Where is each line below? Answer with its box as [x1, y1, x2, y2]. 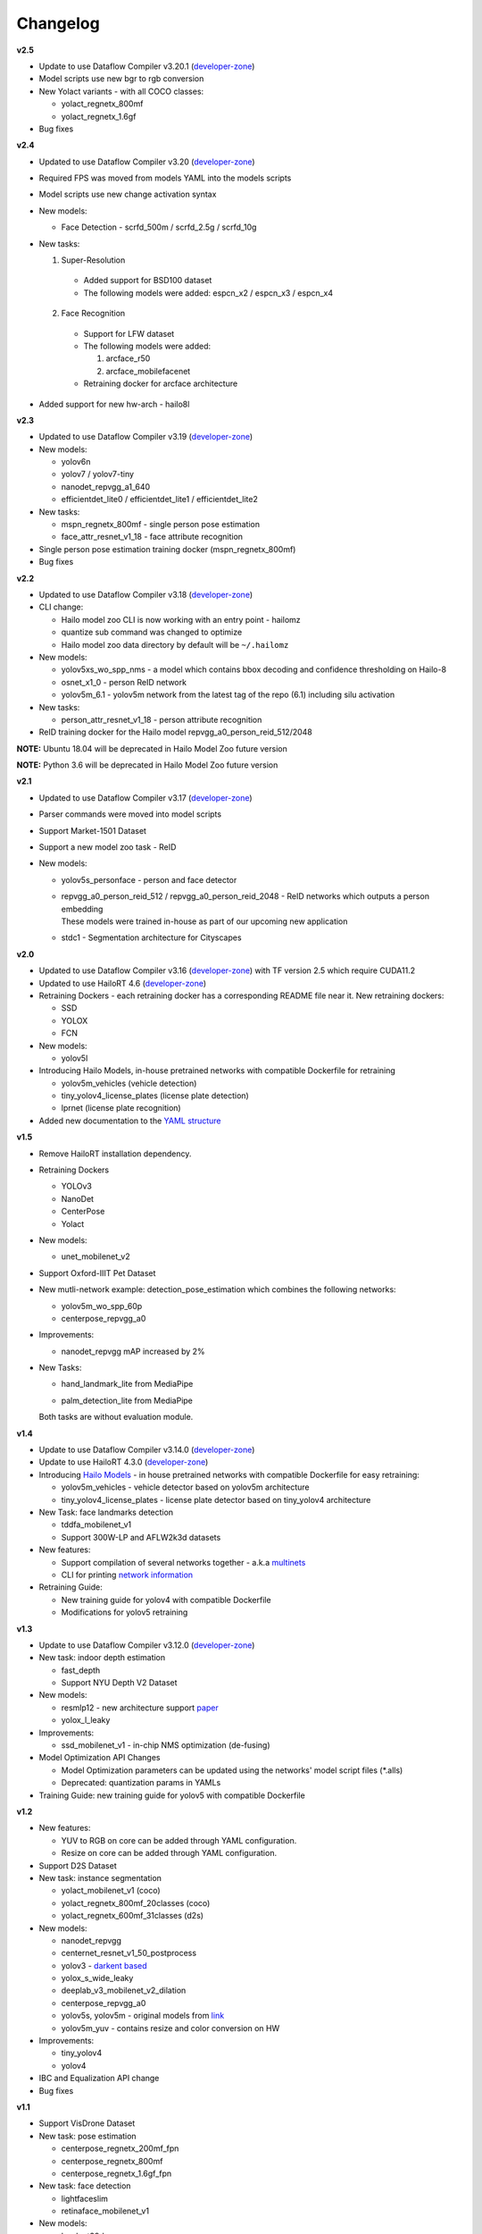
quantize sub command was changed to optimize [61, 626, 243, 638]
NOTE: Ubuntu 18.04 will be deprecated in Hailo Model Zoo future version [16, 743, 287, 754]
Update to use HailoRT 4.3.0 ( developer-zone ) [38, 1457, 209, 1467]
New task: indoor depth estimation [38, 1652, 166, 1663]
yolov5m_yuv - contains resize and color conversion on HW [61, 2022, 280, 2033]
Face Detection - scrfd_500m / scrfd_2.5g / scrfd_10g [61, 222, 257, 232]
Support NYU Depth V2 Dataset [61, 1677, 178, 1688]
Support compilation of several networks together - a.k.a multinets [61, 1557, 306, 1567]
